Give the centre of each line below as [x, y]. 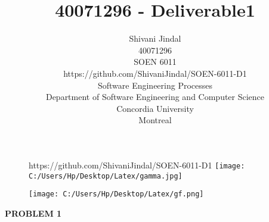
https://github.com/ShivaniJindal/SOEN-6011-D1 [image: [137, 165]
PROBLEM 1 [33, 213]
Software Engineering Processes [155, 85]
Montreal [155, 120]
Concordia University [155, 108]
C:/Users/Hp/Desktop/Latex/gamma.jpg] [106, 176]
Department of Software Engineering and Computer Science [155, 97]
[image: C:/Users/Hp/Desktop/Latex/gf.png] [116, 194]
